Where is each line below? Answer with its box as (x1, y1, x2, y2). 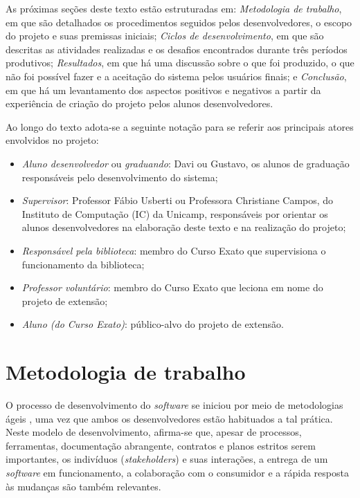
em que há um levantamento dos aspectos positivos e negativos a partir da (6, 82, 321, 97)
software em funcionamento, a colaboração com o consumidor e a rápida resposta (6, 465, 349, 479)
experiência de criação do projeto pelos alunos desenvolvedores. (6, 96, 273, 111)
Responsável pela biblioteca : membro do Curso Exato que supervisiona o (21, 243, 326, 257)
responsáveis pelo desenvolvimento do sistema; (21, 169, 218, 184)
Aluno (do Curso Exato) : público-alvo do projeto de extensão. (21, 317, 284, 331)
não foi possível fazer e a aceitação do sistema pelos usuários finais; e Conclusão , (6, 68, 347, 83)
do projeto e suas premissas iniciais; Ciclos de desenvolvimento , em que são (6, 28, 324, 43)
